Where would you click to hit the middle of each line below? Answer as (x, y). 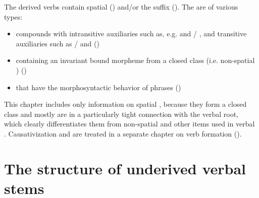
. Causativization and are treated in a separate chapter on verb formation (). (123, 133)
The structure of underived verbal (125, 168)
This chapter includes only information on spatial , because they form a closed (125, 104)
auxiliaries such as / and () (58, 43)
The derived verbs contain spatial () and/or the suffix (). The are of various (121, 7)
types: (13, 16)
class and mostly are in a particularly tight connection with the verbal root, (121, 114)
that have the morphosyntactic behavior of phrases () (98, 87)
